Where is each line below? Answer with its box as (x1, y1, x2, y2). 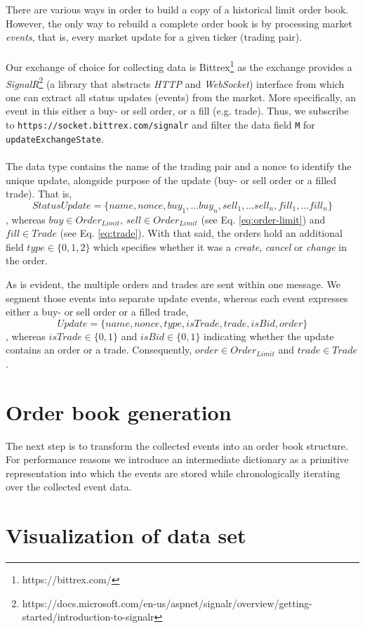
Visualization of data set (6, 521, 246, 550)
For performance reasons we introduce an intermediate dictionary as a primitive (6, 452, 349, 467)
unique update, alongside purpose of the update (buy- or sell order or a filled (6, 172, 337, 187)
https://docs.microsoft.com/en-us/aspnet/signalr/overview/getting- (22, 595, 312, 610)
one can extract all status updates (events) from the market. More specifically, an (6, 89, 357, 104)
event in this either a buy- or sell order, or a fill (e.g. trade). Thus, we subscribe (6, 103, 349, 118)
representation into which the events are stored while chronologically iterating (6, 465, 340, 480)
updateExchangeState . (6, 131, 104, 145)
